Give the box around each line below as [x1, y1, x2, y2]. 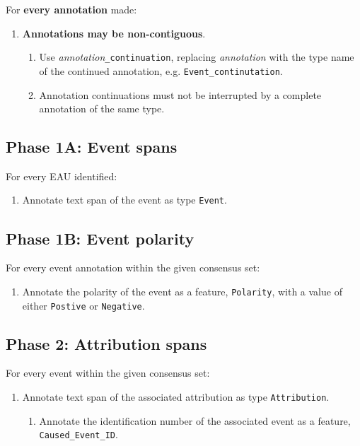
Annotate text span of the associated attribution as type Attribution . [22, 389, 330, 404]
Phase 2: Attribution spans [6, 332, 207, 354]
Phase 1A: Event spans [6, 136, 178, 158]
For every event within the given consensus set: [6, 365, 210, 380]
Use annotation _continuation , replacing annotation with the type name [39, 49, 354, 64]
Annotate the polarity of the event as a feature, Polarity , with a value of [22, 283, 342, 298]
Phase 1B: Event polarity [6, 227, 194, 249]
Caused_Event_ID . [39, 427, 118, 442]
